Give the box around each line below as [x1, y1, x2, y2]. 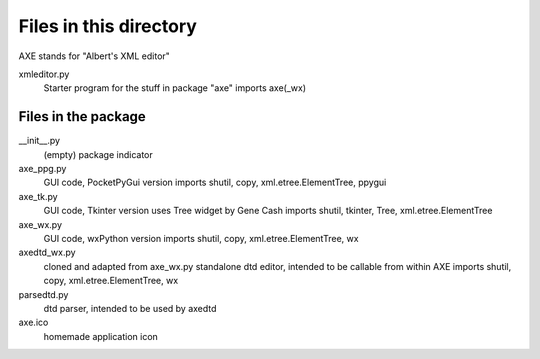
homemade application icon [43, 330, 159, 342]
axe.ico [18, 316, 49, 329]
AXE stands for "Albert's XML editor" [18, 50, 170, 62]
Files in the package [18, 108, 147, 125]
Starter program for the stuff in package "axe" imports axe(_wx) [43, 82, 307, 94]
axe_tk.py [18, 190, 59, 202]
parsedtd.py [18, 288, 69, 300]
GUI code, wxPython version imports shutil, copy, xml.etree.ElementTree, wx [43, 232, 359, 244]
